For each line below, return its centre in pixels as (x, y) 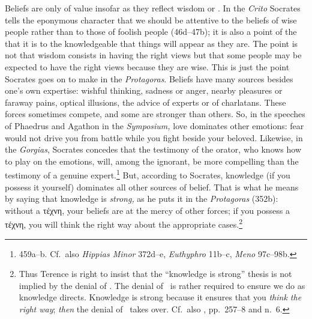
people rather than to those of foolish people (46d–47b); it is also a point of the (151, 32)
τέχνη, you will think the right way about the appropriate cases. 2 (124, 223)
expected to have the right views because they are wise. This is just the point (147, 66)
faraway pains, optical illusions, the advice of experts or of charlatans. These (145, 102)
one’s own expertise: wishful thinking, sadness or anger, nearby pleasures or (144, 90)
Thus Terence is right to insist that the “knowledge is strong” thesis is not (155, 274)
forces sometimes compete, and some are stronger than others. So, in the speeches (155, 114)
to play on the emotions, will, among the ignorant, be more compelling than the (152, 161)
